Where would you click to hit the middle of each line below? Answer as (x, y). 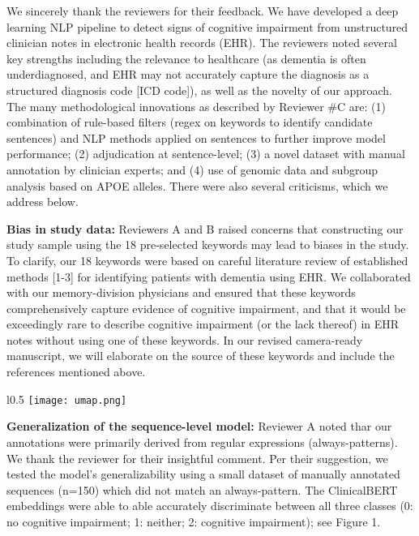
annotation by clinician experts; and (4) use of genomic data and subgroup (192, 169)
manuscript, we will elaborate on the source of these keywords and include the (201, 356)
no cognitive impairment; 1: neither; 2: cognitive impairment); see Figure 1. (194, 521)
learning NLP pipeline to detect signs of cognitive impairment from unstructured (207, 26)
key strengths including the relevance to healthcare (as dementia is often (186, 58)
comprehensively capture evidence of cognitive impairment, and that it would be (206, 308)
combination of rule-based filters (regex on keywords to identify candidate (190, 122)
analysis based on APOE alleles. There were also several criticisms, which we (197, 185)
